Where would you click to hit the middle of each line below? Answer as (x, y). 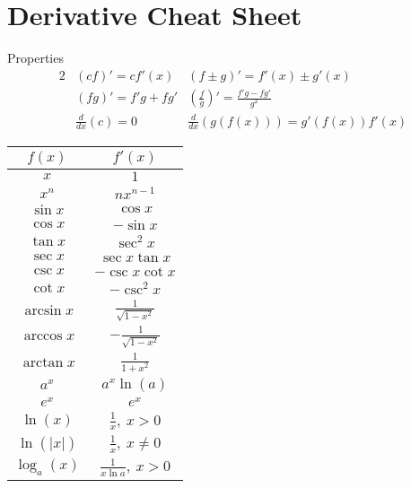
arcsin (43, 311)
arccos (43, 335)
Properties (35, 58)
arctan (43, 362)
